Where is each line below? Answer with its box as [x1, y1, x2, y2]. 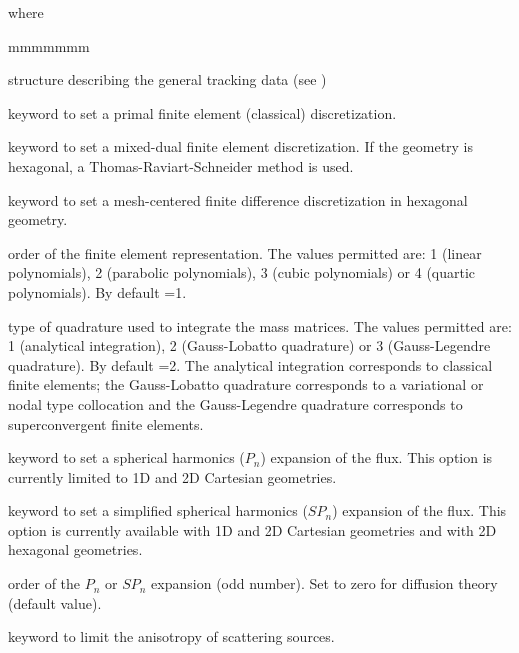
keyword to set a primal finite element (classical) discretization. [8, 102, 397, 123]
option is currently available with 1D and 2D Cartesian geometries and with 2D [8, 519, 497, 540]
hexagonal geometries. [8, 539, 143, 560]
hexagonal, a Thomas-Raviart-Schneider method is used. [8, 155, 354, 176]
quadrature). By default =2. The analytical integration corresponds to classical [8, 354, 493, 375]
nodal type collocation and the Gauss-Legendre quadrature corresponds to [8, 393, 463, 414]
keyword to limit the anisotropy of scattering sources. [8, 626, 335, 647]
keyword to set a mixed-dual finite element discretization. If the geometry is [8, 136, 474, 157]
